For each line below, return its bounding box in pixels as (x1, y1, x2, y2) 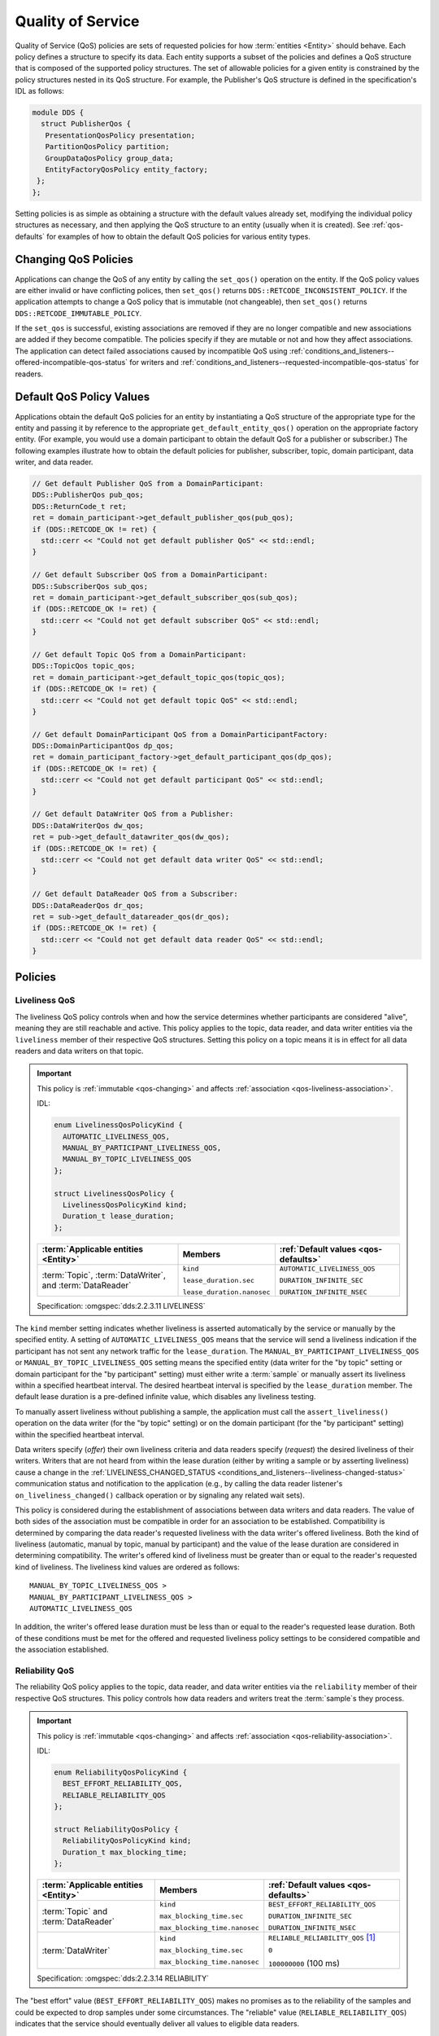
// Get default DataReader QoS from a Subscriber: (32, 889, 239, 899)
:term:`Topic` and (41, 1906, 108, 1917)
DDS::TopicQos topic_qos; (32, 661, 136, 671)
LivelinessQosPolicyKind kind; (62, 1200, 187, 1209)
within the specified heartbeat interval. (15, 1429, 145, 1439)
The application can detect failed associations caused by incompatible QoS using (15, 346, 288, 356)
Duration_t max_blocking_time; (62, 1847, 187, 1857)
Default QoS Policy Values (15, 390, 150, 404)
